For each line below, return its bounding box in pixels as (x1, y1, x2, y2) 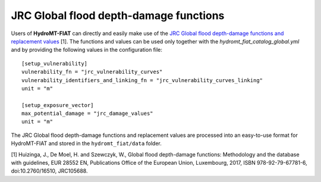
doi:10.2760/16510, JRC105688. (11, 167, 89, 175)
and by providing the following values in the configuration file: (11, 46, 163, 54)
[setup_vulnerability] (21, 60, 88, 67)
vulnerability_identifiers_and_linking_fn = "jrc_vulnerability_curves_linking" (21, 77, 263, 83)
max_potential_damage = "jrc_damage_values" (21, 110, 154, 117)
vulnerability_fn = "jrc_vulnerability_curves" (21, 68, 163, 76)
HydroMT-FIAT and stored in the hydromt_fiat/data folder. (11, 140, 162, 147)
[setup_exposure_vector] (21, 102, 94, 108)
